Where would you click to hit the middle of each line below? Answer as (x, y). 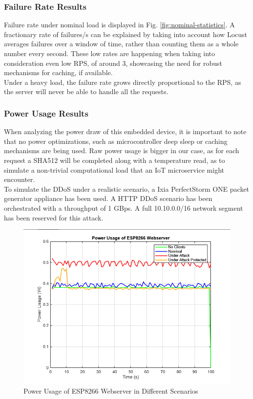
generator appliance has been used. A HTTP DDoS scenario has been (108, 198)
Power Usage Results (46, 113)
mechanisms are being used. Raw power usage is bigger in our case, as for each (122, 150)
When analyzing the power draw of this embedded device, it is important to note (125, 131)
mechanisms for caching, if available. (58, 72)
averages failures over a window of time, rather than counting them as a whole (121, 44)
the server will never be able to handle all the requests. (86, 91)
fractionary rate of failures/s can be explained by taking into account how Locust (126, 34)
